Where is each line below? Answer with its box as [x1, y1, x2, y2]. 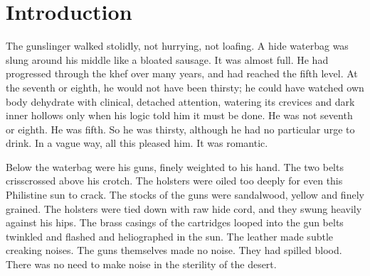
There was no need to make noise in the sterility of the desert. [6, 257, 277, 272]
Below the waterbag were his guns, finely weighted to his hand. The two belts [6, 159, 344, 174]
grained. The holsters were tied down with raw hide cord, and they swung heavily [6, 201, 362, 216]
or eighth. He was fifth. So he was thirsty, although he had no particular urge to [6, 121, 355, 136]
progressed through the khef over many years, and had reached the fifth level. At [6, 66, 358, 81]
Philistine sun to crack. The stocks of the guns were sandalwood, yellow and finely [6, 187, 364, 202]
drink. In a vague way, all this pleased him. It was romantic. [6, 136, 268, 150]
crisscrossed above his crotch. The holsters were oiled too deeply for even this [6, 173, 343, 188]
